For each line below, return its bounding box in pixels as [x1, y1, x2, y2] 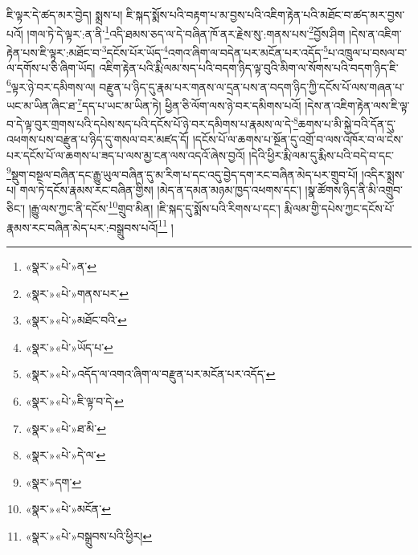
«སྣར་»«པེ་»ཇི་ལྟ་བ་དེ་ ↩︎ [25, 392, 124, 409]
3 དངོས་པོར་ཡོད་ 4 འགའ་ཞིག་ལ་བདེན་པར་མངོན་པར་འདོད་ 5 [101, 41, 329, 60]
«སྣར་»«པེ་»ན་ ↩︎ [25, 257, 96, 274]
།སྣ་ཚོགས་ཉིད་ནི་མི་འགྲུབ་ [305, 181, 403, 198]
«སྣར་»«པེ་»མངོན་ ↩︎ [25, 500, 111, 517]
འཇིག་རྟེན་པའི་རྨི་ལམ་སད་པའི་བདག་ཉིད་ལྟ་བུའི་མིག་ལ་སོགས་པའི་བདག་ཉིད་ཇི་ [99, 59, 399, 76]
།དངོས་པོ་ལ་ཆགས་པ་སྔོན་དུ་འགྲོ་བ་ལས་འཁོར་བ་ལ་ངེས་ [192, 131, 404, 148]
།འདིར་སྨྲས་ [361, 165, 405, 182]
